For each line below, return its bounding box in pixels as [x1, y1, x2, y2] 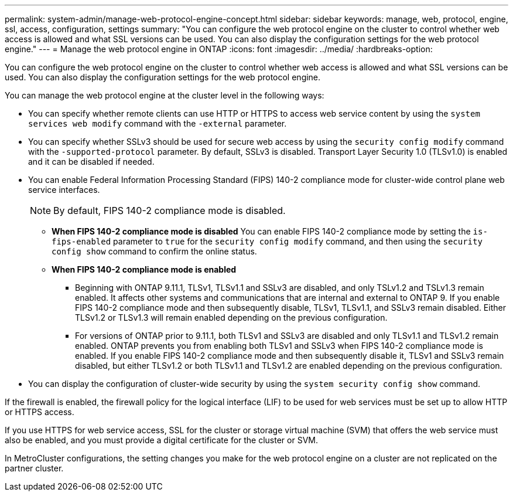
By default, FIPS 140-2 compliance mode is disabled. [53, 205, 286, 216]
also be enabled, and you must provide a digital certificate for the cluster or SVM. [5, 435, 319, 445]
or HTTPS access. [5, 407, 74, 417]
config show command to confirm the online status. [52, 246, 257, 256]
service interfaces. [28, 185, 100, 195]
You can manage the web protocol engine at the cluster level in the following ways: [5, 90, 324, 100]
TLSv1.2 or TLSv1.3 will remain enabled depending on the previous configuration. [75, 312, 388, 322]
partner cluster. [5, 463, 64, 473]
